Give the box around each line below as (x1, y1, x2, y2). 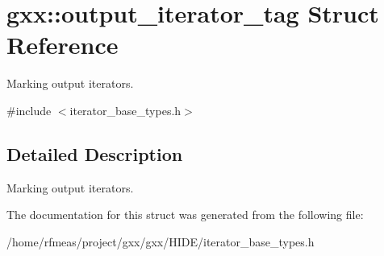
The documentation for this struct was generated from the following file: (6, 206, 364, 223)
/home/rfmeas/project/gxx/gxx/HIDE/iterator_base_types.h (6, 233, 315, 250)
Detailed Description (6, 141, 183, 166)
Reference (6, 28, 119, 61)
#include (6, 101, 52, 118)
